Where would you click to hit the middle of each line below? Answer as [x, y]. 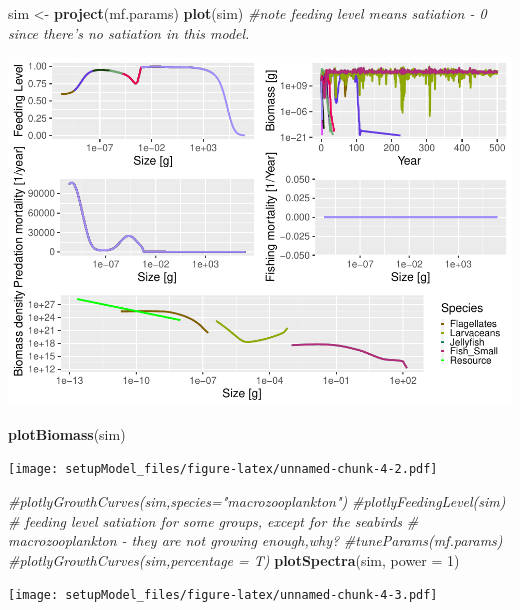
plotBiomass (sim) [67, 433]
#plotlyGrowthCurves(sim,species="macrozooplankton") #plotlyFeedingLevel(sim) [257, 500]
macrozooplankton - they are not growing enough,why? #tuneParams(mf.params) [255, 540]
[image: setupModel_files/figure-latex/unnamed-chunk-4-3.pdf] [223, 595]
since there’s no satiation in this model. [129, 32]
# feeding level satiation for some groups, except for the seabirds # [213, 520]
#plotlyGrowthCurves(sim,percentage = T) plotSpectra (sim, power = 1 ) [234, 559]
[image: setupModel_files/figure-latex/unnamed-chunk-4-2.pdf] [223, 469]
